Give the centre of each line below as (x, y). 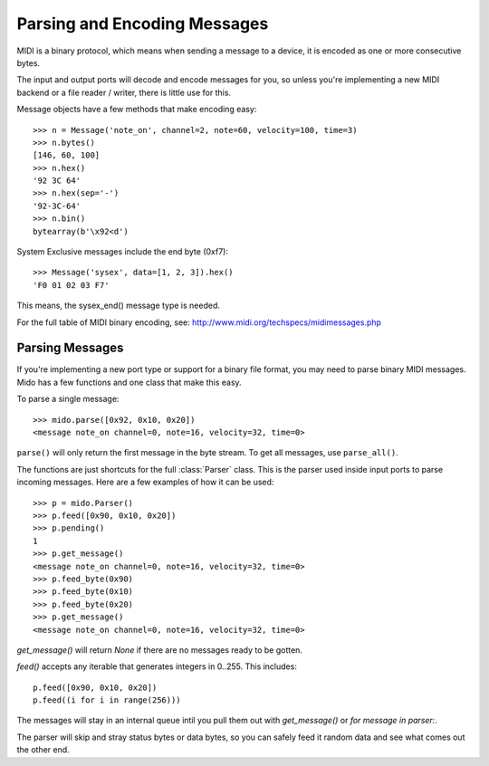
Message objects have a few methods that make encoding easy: (137, 110)
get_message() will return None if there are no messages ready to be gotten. (160, 650)
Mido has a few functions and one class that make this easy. (129, 382)
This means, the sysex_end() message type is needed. (119, 306)
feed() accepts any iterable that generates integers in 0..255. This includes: (157, 666)
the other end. (43, 750)
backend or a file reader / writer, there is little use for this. (124, 92)
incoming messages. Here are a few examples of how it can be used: (145, 482)
